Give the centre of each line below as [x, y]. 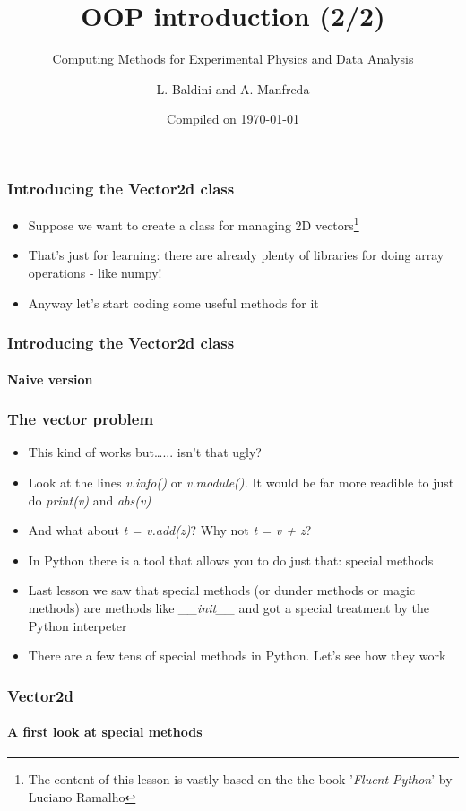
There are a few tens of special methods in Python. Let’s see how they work [237, 656]
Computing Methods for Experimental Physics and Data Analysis [233, 59]
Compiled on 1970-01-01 [233, 119]
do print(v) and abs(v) [90, 500]
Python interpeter [78, 625]
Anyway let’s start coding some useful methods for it [173, 302]
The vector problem [81, 419]
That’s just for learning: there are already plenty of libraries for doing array [236, 255]
